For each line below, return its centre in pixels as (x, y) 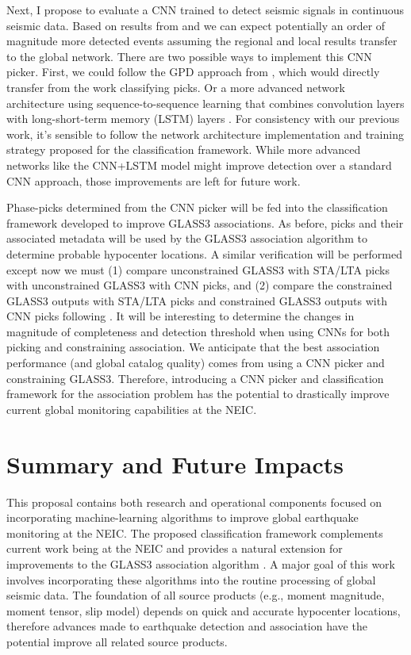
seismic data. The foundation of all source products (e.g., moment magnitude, (196, 595)
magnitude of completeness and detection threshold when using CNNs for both (198, 331)
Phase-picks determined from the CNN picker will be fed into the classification (197, 207)
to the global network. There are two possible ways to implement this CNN (189, 56)
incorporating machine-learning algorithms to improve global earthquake (182, 517)
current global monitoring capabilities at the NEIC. (132, 409)
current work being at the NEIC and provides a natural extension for (175, 548)
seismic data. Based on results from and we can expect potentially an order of (196, 25)
